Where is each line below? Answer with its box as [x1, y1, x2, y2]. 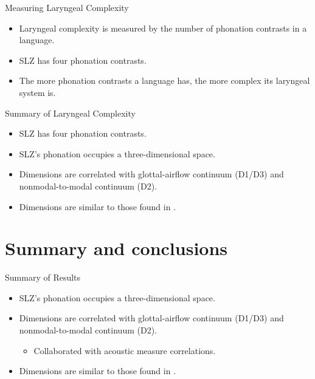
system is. [19, 86, 56, 98]
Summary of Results [5, 271, 81, 284]
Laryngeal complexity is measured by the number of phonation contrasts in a [19, 21, 307, 34]
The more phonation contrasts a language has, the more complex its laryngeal [19, 74, 310, 87]
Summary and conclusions [5, 236, 228, 261]
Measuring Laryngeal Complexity [5, 1, 129, 13]
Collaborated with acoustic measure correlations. [33, 344, 216, 357]
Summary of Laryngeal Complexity [5, 106, 136, 119]
